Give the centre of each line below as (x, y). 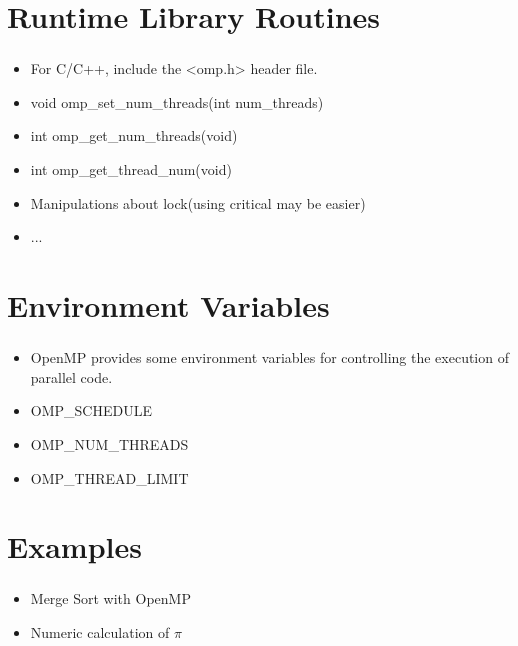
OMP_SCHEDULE (91, 410)
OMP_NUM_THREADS (109, 443)
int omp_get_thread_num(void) (131, 169)
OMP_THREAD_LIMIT (109, 477)
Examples (74, 546)
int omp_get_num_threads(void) (134, 135)
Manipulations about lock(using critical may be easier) (198, 202)
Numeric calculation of (100, 632)
